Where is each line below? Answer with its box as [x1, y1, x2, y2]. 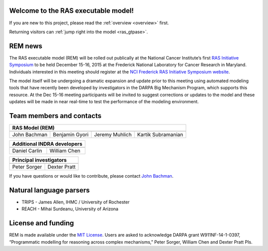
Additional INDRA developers [12, 140, 83, 147]
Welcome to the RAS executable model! [9, 6, 134, 15]
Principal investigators [12, 157, 67, 164]
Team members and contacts [9, 112, 102, 120]
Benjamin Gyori [53, 131, 89, 138]
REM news [9, 42, 42, 50]
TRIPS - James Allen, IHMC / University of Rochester [21, 199, 130, 205]
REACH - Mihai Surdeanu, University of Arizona [21, 206, 119, 212]
